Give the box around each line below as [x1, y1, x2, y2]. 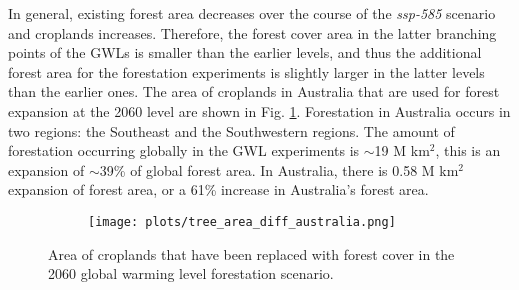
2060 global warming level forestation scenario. [48, 263, 334, 284]
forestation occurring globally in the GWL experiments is [8, 140, 360, 161]
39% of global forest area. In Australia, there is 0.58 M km [99, 159, 459, 180]
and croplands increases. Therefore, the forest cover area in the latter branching [8, 22, 497, 43]
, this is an [435, 140, 501, 161]
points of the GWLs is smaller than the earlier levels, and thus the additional [8, 42, 482, 63]
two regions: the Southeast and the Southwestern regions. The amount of [8, 120, 455, 141]
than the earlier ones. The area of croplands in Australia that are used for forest [8, 81, 500, 102]
